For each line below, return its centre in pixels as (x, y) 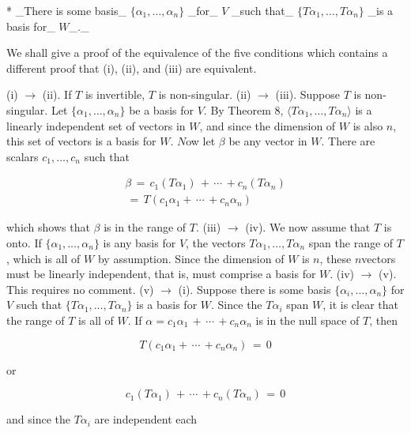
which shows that (48, 227)
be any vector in (268, 141)
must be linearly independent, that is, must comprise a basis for (161, 274)
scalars (23, 156)
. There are (348, 141)
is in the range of (145, 227)
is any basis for (140, 243)
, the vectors (216, 243)
